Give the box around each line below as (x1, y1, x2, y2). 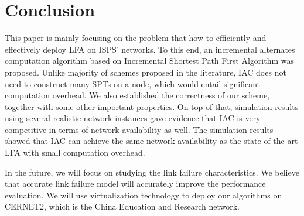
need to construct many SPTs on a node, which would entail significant (5, 77, 261, 90)
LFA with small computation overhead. (5, 146, 145, 159)
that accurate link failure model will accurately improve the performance (5, 177, 266, 190)
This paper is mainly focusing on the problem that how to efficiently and (5, 32, 267, 44)
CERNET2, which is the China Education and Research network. (5, 200, 240, 212)
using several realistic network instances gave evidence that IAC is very (5, 112, 261, 124)
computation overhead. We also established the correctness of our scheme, (5, 89, 270, 101)
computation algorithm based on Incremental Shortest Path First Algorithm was (5, 54, 295, 67)
